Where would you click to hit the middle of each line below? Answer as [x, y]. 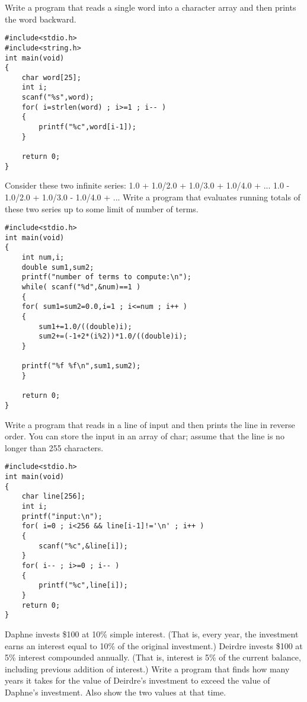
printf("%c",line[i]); [83, 585]
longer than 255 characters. [54, 447]
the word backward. [41, 19]
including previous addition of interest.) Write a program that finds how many [147, 669]
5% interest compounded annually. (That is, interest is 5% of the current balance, [153, 657]
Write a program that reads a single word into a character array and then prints [151, 7]
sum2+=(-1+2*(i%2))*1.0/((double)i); [113, 336]
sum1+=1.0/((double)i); [85, 326]
